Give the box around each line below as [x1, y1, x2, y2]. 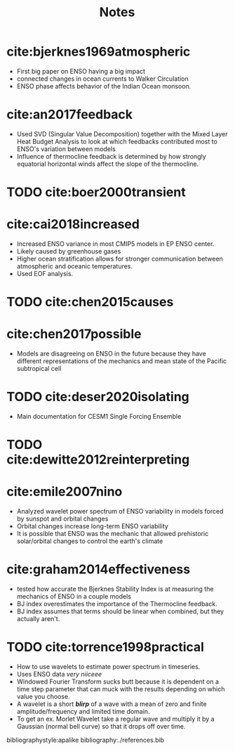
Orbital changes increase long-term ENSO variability [16, 522, 169, 530]
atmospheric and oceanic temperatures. [16, 262, 133, 270]
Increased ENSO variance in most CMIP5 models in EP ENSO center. [16, 240, 215, 248]
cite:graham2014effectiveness [6, 561, 191, 577]
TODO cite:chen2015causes [6, 294, 174, 310]
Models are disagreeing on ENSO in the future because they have [16, 349, 206, 358]
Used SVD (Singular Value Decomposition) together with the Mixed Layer [16, 129, 229, 138]
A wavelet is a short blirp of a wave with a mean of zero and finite [16, 700, 208, 708]
